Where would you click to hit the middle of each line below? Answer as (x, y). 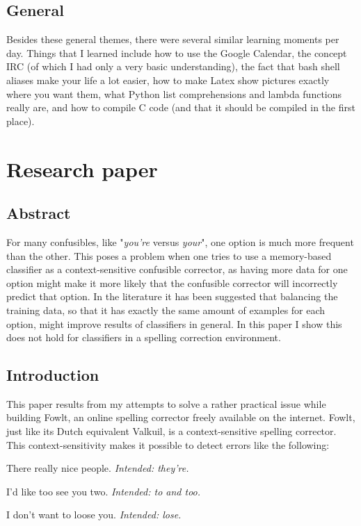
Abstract (39, 213)
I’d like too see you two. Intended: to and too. (104, 491)
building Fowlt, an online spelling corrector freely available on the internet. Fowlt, (181, 417)
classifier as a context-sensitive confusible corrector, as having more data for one (177, 269)
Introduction (53, 375)
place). (21, 121)
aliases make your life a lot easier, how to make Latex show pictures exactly (168, 80)
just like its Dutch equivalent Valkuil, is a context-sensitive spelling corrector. (171, 431)
